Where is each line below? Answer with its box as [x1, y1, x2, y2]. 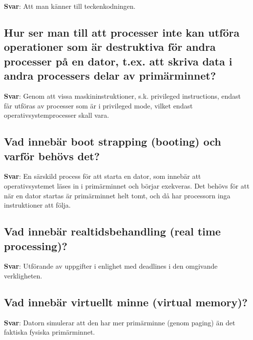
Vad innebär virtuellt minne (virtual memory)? [4, 294, 248, 309]
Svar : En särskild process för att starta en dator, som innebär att [4, 171, 201, 181]
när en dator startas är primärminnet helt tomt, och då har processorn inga [4, 190, 231, 200]
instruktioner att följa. [4, 200, 71, 210]
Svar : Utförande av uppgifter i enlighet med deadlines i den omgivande [4, 261, 218, 271]
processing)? [4, 238, 67, 253]
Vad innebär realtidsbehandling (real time [4, 224, 221, 239]
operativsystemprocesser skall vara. [4, 110, 109, 120]
